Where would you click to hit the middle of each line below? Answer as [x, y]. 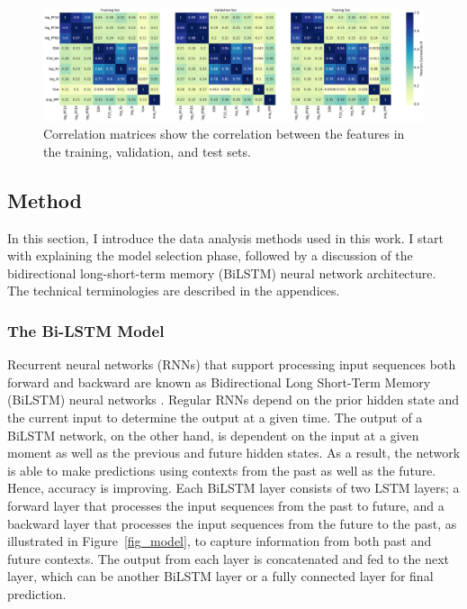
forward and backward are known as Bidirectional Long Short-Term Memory [219, 382]
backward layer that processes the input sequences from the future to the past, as [232, 523]
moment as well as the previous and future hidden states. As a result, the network [234, 453]
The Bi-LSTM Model [86, 330]
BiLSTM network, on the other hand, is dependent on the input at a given [213, 435]
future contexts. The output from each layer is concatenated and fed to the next [229, 558]
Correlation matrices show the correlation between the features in [224, 134]
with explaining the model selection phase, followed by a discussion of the [210, 255]
